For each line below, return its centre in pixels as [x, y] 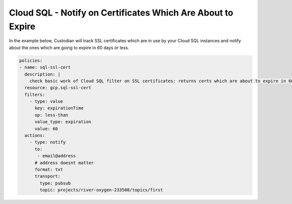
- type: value [46, 102]
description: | [43, 74]
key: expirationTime [59, 108]
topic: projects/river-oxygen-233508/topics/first [101, 190]
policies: [31, 60]
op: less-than [51, 115]
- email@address [57, 156]
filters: [35, 94]
